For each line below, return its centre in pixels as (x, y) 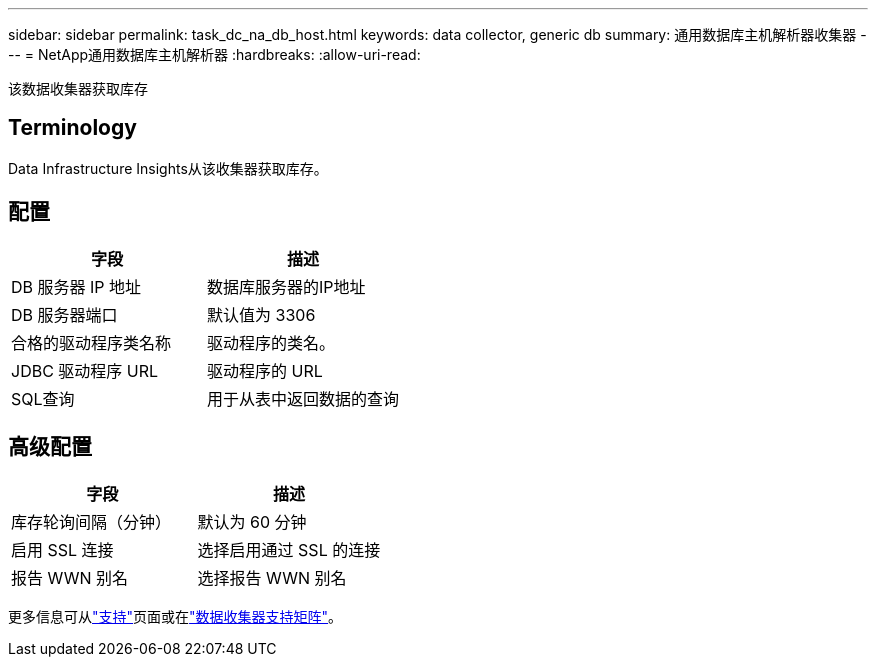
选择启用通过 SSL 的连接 (289, 549)
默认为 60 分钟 (252, 521)
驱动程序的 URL (265, 370)
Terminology (72, 128)
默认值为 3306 (261, 314)
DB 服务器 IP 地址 (76, 286)
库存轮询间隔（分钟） (91, 521)
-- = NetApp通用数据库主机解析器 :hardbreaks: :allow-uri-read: (214, 54)
